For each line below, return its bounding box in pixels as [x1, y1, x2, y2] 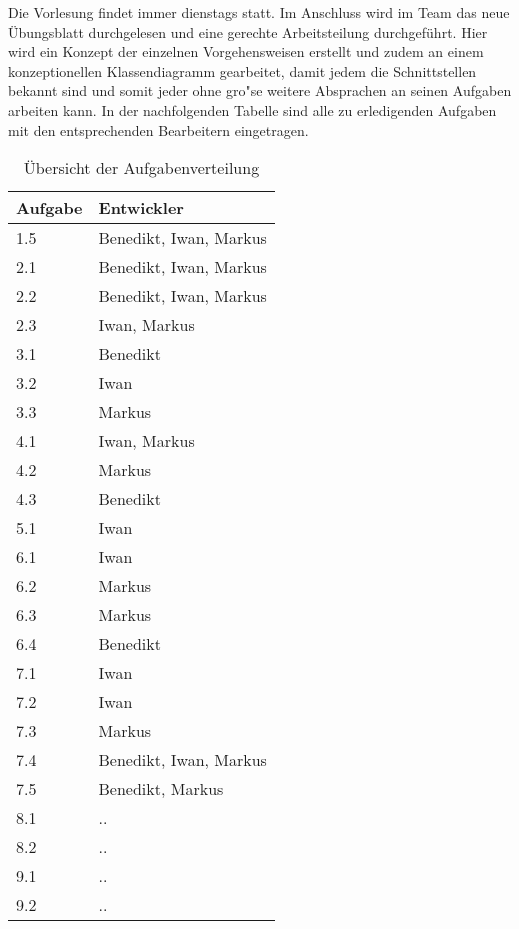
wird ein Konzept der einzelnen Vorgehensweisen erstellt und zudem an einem [8, 41, 484, 62]
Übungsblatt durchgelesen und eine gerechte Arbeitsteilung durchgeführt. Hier [8, 21, 488, 42]
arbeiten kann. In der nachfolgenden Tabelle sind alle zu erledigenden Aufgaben [8, 99, 497, 120]
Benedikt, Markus [98, 777, 224, 801]
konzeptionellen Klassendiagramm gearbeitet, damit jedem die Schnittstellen [8, 60, 477, 81]
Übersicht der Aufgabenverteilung [23, 156, 260, 180]
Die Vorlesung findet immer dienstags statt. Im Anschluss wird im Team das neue [8, 2, 510, 22]
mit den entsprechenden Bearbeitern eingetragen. [8, 119, 309, 140]
